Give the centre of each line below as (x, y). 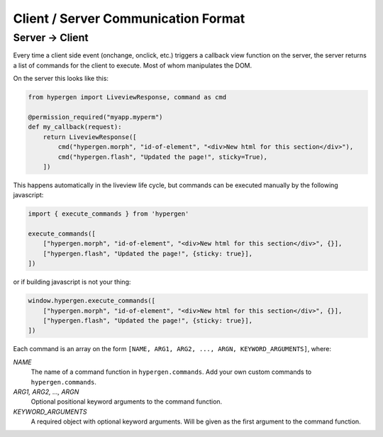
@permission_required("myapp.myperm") (95, 117)
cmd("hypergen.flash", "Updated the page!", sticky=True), (163, 157)
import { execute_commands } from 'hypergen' (109, 214)
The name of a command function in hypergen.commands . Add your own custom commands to (171, 372)
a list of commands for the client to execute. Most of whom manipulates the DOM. (133, 65)
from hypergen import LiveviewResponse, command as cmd (127, 97)
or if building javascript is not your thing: (72, 282)
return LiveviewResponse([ (90, 137)
